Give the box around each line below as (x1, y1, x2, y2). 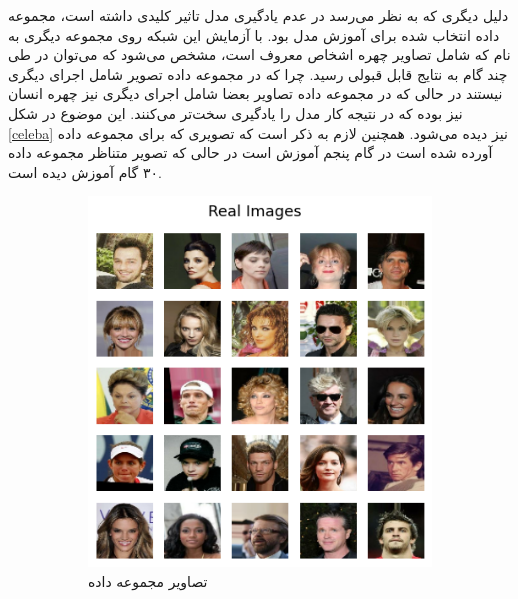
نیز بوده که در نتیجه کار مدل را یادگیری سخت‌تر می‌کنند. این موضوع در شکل (8, 102, 463, 123)
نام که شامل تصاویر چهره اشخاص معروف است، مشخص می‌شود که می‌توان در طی (8, 44, 511, 65)
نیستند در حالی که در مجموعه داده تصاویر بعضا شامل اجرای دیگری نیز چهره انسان (8, 83, 503, 104)
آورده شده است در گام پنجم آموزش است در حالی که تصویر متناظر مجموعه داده (8, 142, 493, 163)
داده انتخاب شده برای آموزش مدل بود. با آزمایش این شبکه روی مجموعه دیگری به (8, 24, 500, 45)
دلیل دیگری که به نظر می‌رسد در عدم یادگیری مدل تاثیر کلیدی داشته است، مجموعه (8, 5, 509, 25)
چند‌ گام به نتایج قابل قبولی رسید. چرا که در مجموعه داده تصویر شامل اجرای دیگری (8, 63, 508, 84)
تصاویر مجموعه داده (88, 570, 208, 591)
